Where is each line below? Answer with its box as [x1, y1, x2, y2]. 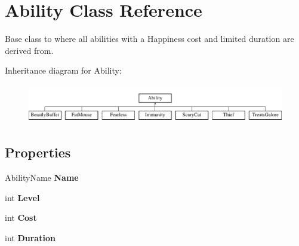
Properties [5, 143, 71, 162]
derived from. [5, 44, 54, 56]
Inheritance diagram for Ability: [5, 64, 122, 77]
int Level [5, 191, 40, 204]
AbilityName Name [5, 171, 79, 184]
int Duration [5, 231, 56, 244]
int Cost [5, 211, 37, 224]
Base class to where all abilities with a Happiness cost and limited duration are [5, 32, 294, 45]
